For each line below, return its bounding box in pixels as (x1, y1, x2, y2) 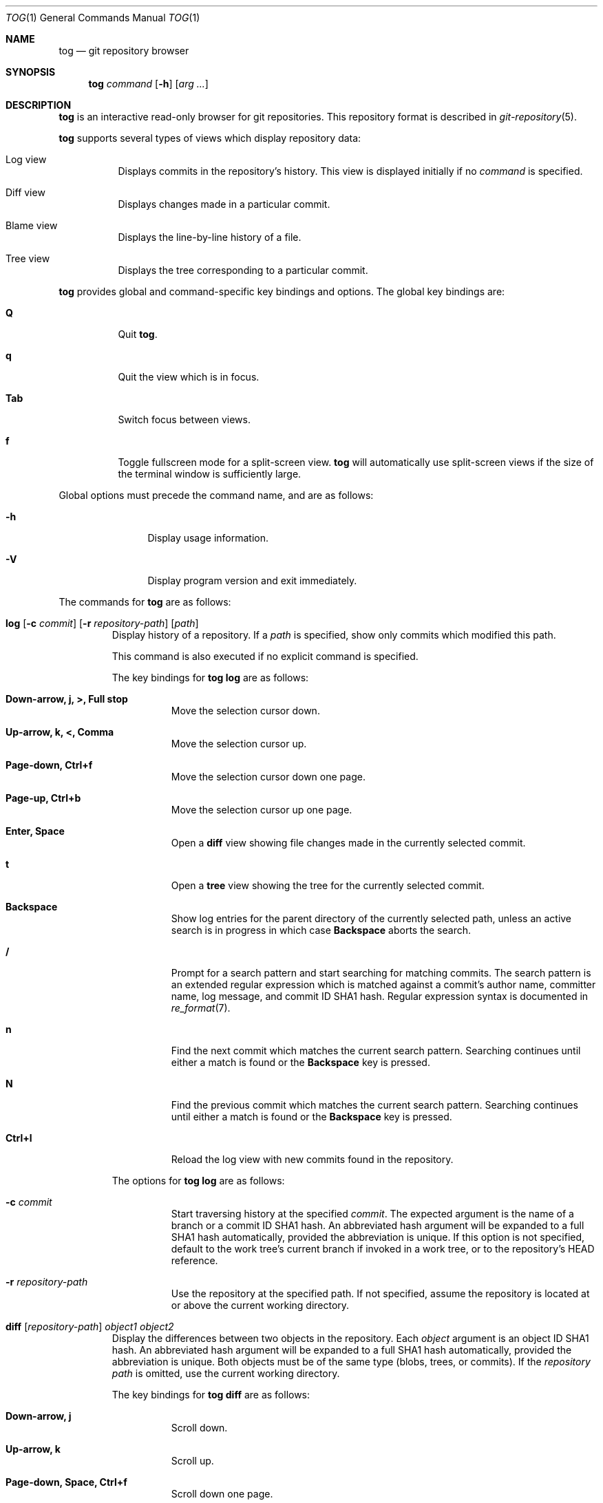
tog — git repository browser (59, 45, 189, 56)
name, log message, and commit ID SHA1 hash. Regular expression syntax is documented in (171, 990, 589, 1002)
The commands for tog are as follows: (59, 596, 231, 608)
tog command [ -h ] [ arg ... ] (88, 78, 209, 89)
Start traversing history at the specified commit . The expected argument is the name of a (171, 1208, 574, 1219)
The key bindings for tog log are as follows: (112, 672, 309, 683)
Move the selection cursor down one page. (171, 771, 366, 782)
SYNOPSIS (6, 66, 56, 78)
